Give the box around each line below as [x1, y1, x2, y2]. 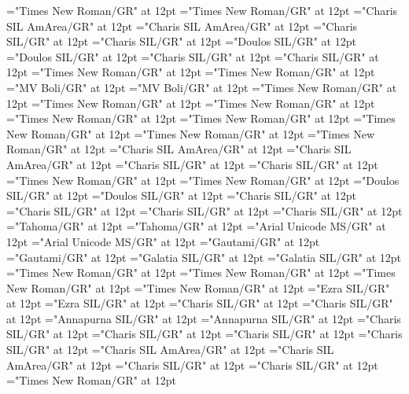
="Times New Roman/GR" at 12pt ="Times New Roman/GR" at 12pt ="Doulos [6, 171, 400, 188]
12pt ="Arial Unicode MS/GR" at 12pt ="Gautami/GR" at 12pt [6, 233, 320, 249]
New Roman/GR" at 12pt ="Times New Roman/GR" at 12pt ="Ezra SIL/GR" [6, 279, 390, 296]
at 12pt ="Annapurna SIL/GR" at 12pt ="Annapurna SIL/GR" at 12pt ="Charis [6, 310, 401, 326]
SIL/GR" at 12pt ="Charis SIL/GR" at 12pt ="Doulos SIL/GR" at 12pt [6, 33, 356, 50]
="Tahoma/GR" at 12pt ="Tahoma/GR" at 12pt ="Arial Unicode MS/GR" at [6, 218, 386, 234]
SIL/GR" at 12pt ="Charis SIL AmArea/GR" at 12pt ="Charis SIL [6, 341, 334, 358]
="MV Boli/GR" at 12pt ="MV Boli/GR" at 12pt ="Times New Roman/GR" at [6, 79, 397, 95]
